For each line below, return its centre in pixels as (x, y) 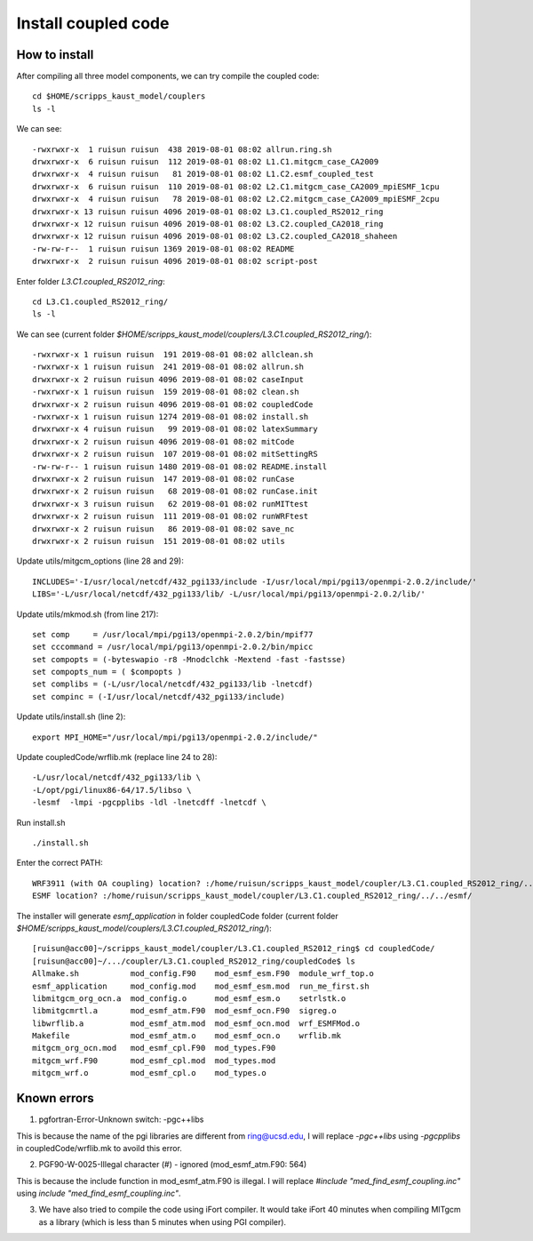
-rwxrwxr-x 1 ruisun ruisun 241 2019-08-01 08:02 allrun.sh (168, 367)
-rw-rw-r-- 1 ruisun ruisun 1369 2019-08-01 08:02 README (163, 248)
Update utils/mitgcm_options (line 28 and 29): (100, 561)
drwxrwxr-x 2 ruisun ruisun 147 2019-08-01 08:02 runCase (163, 479)
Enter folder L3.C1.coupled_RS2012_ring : (91, 281)
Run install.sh (41, 822)
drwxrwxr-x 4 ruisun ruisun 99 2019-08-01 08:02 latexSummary (175, 429)
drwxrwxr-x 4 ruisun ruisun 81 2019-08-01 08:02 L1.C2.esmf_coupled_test (203, 174)
